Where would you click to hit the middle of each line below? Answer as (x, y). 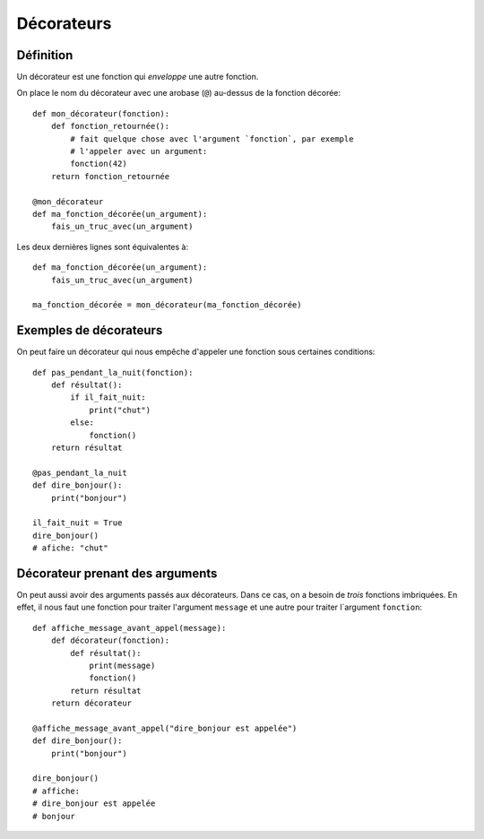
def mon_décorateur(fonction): (101, 113)
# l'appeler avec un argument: (139, 151)
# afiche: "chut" (70, 548)
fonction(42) (99, 164)
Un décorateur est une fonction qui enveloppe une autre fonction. (138, 77)
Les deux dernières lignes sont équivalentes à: (102, 247)
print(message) (122, 665)
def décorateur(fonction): (110, 640)
